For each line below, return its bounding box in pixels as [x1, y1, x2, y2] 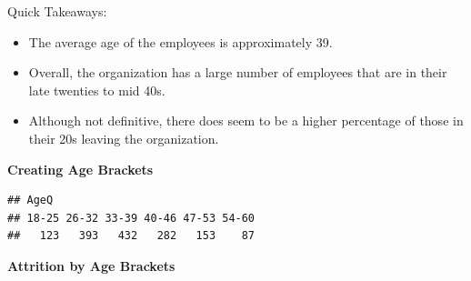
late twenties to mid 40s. [28, 80, 165, 99]
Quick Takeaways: [7, 2, 107, 20]
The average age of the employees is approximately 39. [28, 32, 333, 51]
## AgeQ [7, 194, 54, 207]
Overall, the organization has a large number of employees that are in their [28, 63, 447, 82]
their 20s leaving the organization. [28, 128, 219, 147]
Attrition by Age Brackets [7, 256, 175, 275]
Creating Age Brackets [7, 159, 154, 178]
